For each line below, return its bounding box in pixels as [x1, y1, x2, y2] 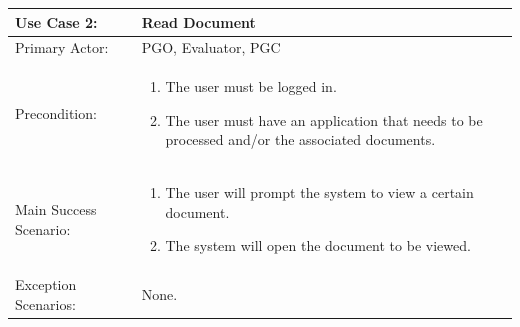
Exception [15, 274, 77, 295]
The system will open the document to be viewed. [165, 235, 471, 256]
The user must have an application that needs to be [165, 109, 483, 130]
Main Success [15, 199, 97, 220]
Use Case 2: [15, 11, 98, 32]
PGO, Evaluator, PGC [141, 37, 281, 58]
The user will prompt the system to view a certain [165, 182, 474, 203]
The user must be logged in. [165, 76, 337, 97]
